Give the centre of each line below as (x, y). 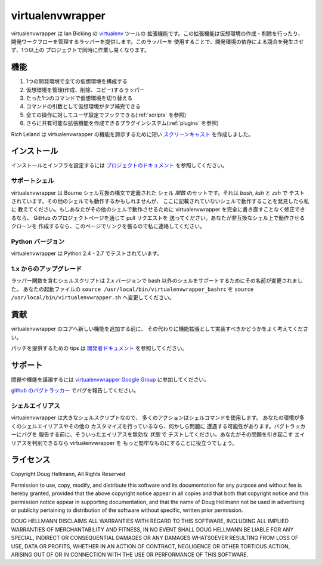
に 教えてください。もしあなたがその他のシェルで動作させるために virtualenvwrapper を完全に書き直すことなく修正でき (158, 210)
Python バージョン (38, 241)
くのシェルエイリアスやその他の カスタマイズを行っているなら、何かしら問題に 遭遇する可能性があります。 (143, 426)
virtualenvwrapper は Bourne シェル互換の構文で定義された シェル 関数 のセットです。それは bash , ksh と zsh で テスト (158, 193)
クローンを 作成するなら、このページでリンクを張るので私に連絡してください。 (108, 226)
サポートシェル (32, 181)
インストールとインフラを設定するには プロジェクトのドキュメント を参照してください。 (119, 165)
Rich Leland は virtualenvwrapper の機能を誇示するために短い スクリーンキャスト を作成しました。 (132, 134)
